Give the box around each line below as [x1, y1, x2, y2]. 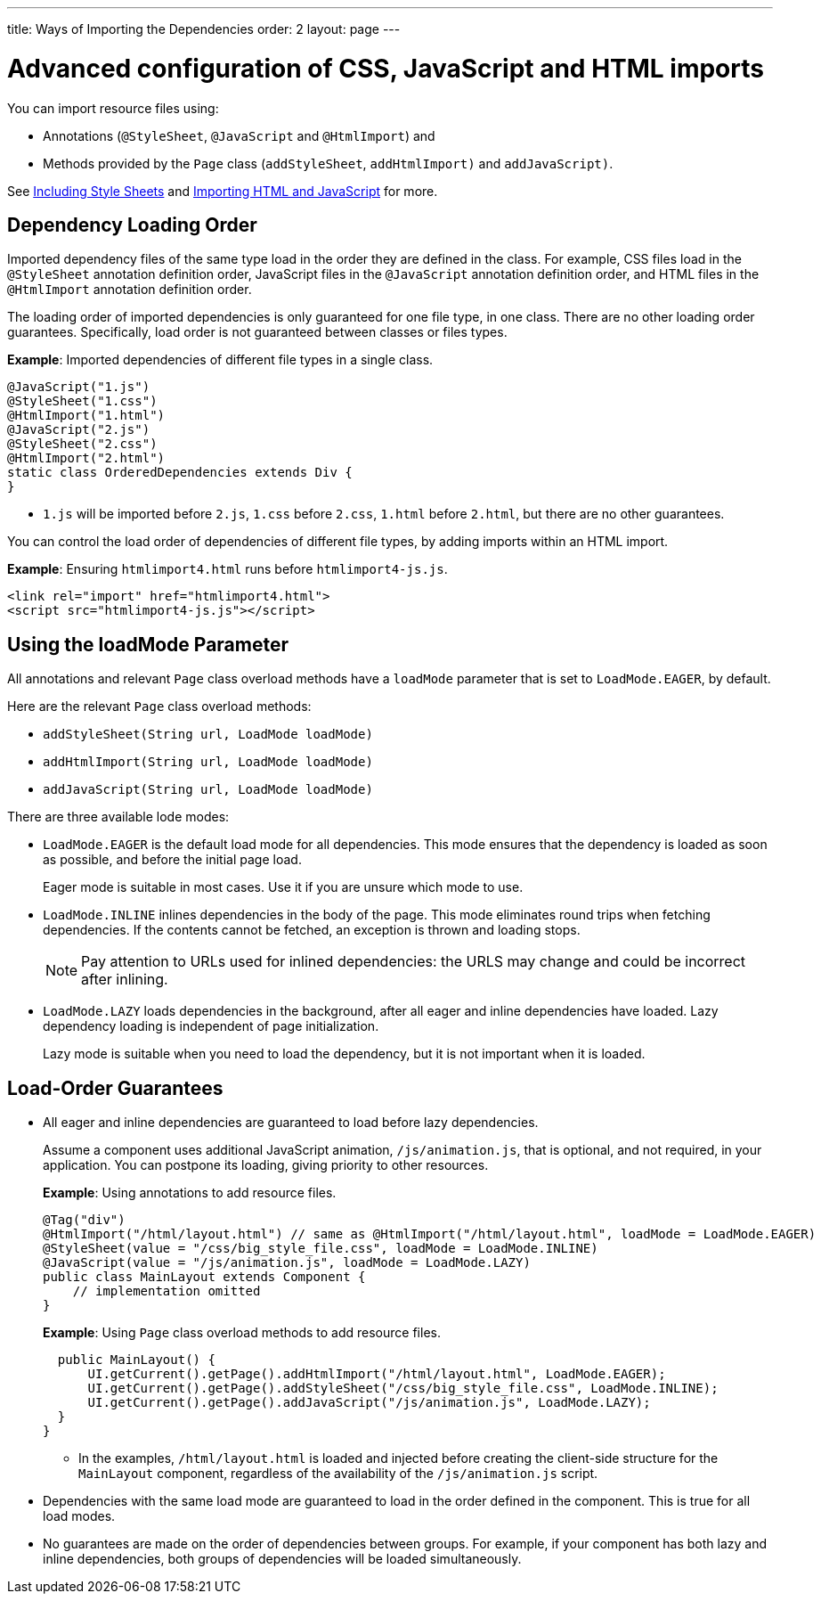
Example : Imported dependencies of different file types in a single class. [7, 352, 434, 368]
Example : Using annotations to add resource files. [43, 1185, 337, 1201]
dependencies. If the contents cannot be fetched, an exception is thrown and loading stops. [43, 922, 581, 938]
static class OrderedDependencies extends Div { [7, 465, 353, 480]
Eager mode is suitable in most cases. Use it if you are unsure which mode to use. [43, 879, 524, 895]
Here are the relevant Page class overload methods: [7, 698, 312, 715]
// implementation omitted [72, 1284, 261, 1299]
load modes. [43, 1508, 116, 1524]
